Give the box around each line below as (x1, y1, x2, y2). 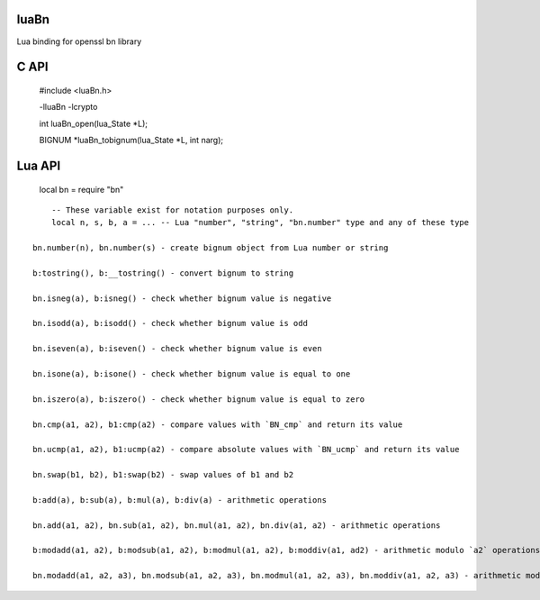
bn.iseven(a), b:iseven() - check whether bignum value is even (32, 343, 323, 354)
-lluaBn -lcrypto (39, 102, 98, 113)
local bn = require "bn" (39, 184, 124, 195)
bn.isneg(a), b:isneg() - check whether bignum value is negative (32, 293, 332, 304)
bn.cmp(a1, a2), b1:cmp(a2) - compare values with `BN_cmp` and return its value (32, 419, 403, 430)
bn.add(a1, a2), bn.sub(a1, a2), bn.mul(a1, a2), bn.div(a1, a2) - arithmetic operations (32, 520, 441, 531)
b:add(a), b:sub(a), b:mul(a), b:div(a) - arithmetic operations (32, 495, 328, 505)
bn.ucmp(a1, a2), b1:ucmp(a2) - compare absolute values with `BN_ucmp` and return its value (32, 444, 460, 455)
